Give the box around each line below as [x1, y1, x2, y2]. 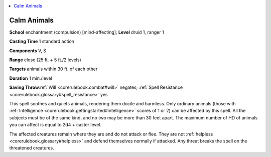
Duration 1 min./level [9, 75, 52, 81]
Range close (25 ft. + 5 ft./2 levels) [9, 57, 81, 63]
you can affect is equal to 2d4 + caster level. [9, 122, 102, 128]
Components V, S [9, 48, 46, 54]
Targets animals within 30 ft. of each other [9, 66, 98, 72]
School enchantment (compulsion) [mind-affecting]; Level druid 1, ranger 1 [9, 29, 164, 35]
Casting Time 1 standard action [9, 38, 75, 45]
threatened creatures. [9, 145, 55, 151]
